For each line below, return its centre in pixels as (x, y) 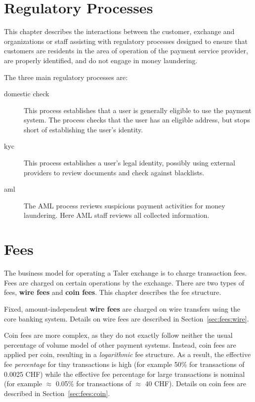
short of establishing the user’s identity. (84, 129)
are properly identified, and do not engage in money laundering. (101, 60)
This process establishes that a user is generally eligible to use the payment (138, 110)
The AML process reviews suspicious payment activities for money (125, 205)
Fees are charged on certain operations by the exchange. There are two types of (124, 282)
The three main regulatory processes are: (66, 77)
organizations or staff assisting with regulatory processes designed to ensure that (126, 41)
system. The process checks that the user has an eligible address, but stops (137, 120)
